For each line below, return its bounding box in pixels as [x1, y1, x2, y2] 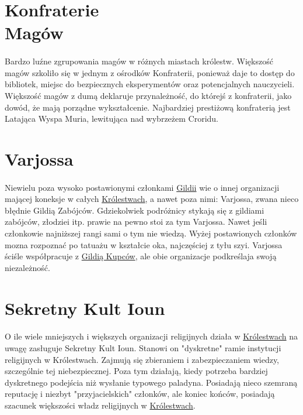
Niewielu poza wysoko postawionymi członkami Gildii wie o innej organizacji [5, 181, 280, 193]
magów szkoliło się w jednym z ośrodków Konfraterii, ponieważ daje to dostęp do [5, 66, 295, 78]
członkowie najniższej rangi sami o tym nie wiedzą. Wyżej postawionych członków [5, 227, 297, 239]
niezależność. [5, 261, 50, 273]
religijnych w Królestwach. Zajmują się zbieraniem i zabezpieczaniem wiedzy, [5, 353, 280, 365]
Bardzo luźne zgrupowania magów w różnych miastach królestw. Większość [5, 55, 273, 67]
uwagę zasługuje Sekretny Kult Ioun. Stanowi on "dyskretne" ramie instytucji [5, 342, 281, 354]
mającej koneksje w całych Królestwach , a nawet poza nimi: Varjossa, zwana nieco [5, 193, 299, 205]
